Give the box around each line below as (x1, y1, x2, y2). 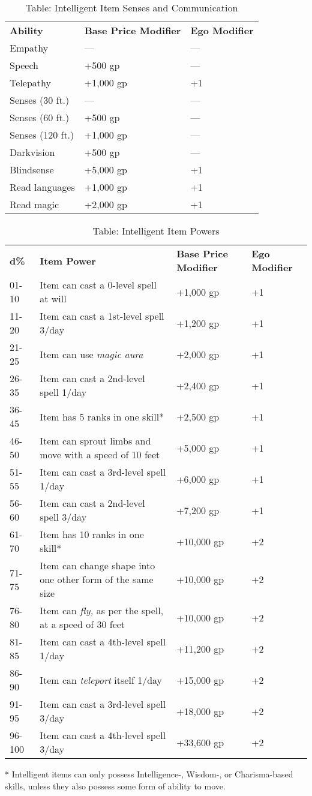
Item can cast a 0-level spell (40, 278, 157, 292)
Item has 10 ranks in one (40, 527, 144, 541)
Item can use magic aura (40, 347, 143, 361)
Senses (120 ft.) (10, 128, 74, 142)
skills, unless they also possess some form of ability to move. (5, 779, 226, 792)
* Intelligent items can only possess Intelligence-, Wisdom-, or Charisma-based (5, 768, 293, 780)
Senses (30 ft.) (10, 93, 70, 107)
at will (40, 292, 67, 305)
